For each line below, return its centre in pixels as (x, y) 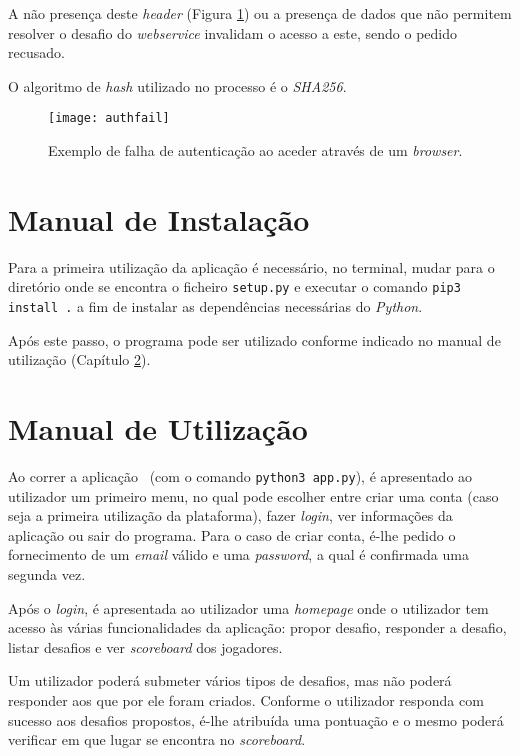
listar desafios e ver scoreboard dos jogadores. (145, 646)
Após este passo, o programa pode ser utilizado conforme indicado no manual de (254, 339)
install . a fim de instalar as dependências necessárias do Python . (215, 306)
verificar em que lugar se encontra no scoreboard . (157, 739)
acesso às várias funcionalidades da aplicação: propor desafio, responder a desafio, (257, 627)
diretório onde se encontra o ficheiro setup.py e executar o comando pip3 (234, 286)
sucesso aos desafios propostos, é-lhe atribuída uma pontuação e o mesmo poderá (256, 719)
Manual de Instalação (159, 218)
